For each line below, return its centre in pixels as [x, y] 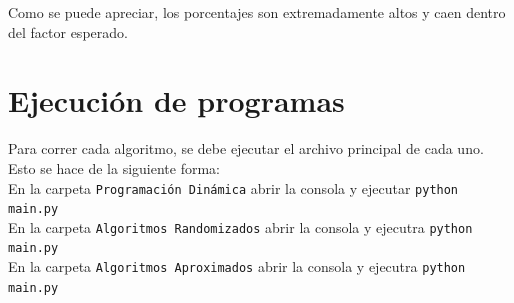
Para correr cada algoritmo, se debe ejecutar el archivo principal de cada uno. [246, 148]
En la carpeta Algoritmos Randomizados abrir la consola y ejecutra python [240, 226]
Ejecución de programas [176, 100]
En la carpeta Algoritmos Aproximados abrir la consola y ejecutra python [237, 266]
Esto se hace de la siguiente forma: [114, 167]
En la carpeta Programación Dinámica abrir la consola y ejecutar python [233, 187]
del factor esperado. [68, 31]
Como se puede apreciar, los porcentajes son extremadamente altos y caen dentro [257, 12]
